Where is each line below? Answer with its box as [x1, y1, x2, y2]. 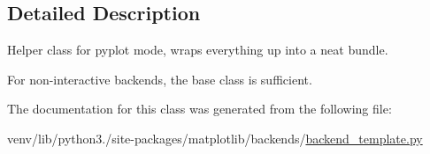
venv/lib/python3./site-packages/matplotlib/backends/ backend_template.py [7, 128, 423, 147]
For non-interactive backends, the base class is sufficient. [7, 70, 312, 88]
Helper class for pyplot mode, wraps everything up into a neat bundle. [7, 40, 388, 59]
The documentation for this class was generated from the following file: [7, 99, 392, 118]
